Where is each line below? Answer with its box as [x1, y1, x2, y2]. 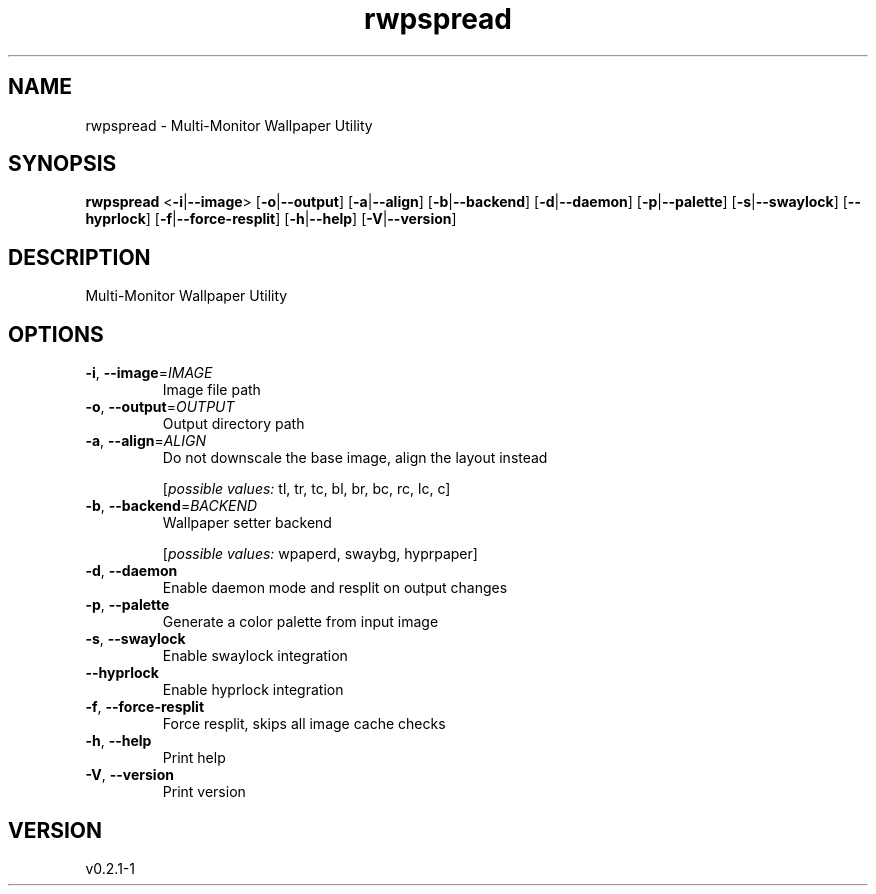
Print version [162, 783, 246, 801]
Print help [162, 749, 226, 767]
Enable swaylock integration [162, 647, 348, 665]
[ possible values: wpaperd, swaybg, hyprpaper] [162, 545, 478, 563]
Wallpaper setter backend [162, 514, 332, 532]
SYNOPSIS [8, 151, 117, 177]
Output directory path [162, 415, 305, 433]
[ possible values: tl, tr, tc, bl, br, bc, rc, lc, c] [162, 480, 451, 498]
